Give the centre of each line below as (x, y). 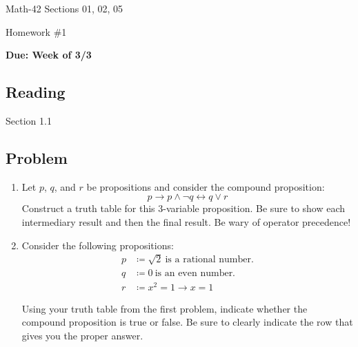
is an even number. (195, 273)
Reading (36, 92)
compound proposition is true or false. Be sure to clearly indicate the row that (187, 322)
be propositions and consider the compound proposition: (206, 186)
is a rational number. (209, 259)
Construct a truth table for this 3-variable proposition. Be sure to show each (183, 208)
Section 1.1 (29, 120)
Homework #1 (36, 31)
